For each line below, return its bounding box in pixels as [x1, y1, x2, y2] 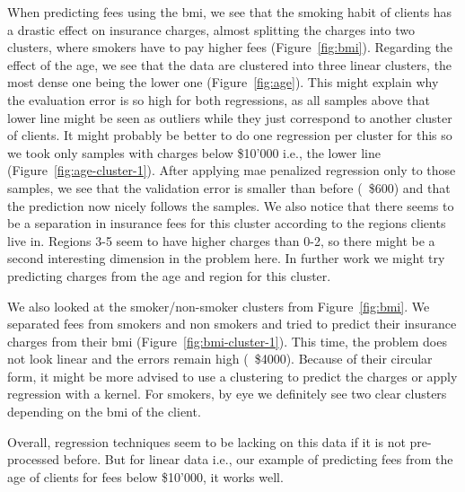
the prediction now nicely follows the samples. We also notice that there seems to [7, 196, 454, 215]
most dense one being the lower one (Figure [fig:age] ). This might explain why [7, 73, 439, 92]
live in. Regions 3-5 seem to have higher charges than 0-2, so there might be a [7, 231, 435, 250]
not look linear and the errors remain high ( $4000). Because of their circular [7, 349, 433, 368]
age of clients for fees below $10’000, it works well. [7, 467, 284, 486]
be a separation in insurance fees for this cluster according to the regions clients [7, 214, 446, 233]
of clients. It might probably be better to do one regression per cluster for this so [7, 126, 452, 145]
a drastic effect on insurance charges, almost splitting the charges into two [7, 20, 416, 39]
